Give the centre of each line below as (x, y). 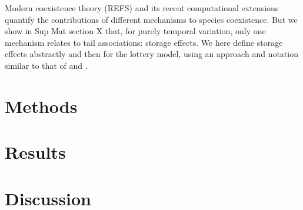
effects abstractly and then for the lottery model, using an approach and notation (151, 54)
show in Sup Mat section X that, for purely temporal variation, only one (135, 31)
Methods (41, 106)
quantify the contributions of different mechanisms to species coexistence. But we (151, 19)
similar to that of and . (46, 65)
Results (35, 152)
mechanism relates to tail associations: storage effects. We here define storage (144, 42)
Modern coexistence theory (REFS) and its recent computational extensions (142, 8)
